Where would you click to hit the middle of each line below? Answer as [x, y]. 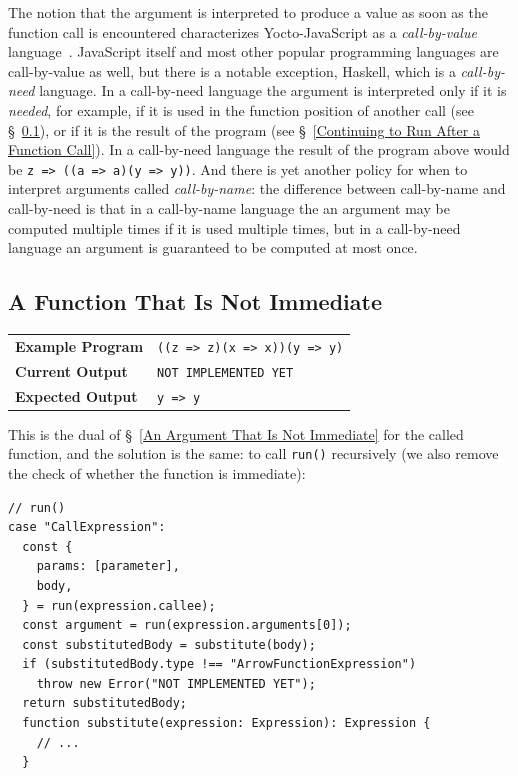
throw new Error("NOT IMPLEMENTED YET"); [176, 683]
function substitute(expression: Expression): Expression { [226, 723]
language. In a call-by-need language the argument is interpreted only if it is [273, 90]
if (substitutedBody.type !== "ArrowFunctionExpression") [219, 664]
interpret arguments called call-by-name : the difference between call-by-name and [257, 188]
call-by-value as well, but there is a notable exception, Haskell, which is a [232, 70]
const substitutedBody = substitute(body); [169, 644]
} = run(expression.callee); [119, 605]
